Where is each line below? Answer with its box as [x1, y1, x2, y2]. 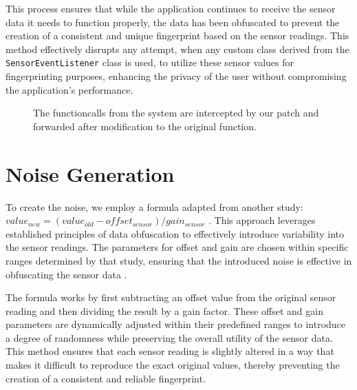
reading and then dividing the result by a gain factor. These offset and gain [6, 303, 323, 318]
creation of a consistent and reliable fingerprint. [6, 371, 206, 385]
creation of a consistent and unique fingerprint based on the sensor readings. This [6, 28, 349, 43]
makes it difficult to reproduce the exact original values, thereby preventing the [6, 358, 340, 372]
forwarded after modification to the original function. [33, 119, 257, 133]
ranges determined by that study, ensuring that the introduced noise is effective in [6, 253, 352, 267]
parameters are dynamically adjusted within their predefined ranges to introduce [6, 317, 346, 331]
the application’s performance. [6, 82, 133, 96]
